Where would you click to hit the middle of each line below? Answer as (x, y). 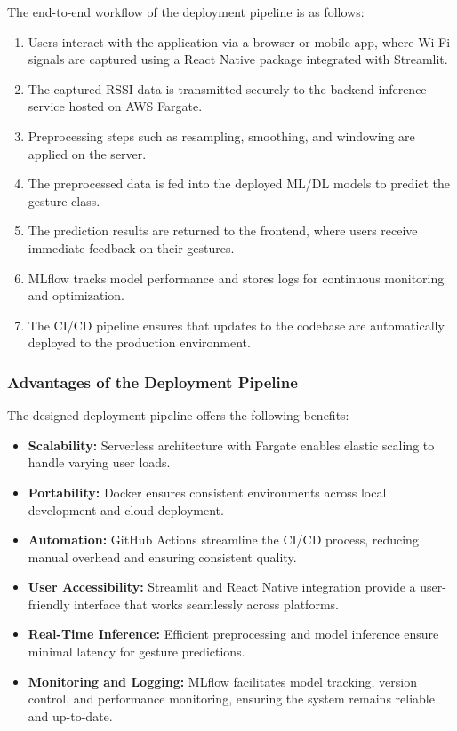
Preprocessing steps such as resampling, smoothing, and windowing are (221, 135)
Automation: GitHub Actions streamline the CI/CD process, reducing (223, 540)
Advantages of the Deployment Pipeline (152, 381)
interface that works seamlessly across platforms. (206, 604)
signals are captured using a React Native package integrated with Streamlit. (238, 59)
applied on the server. (87, 153)
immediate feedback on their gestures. (131, 247)
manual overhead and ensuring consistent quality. (162, 556)
